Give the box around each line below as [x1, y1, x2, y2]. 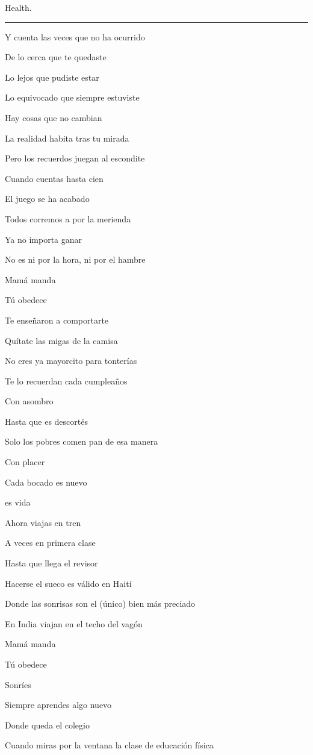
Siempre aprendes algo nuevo [5, 698, 112, 711]
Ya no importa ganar [5, 233, 82, 245]
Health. [5, 1, 32, 13]
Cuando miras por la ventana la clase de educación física [5, 739, 214, 751]
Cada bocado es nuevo [5, 475, 87, 488]
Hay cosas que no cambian [5, 111, 102, 124]
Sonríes [5, 678, 31, 691]
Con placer [5, 456, 45, 468]
